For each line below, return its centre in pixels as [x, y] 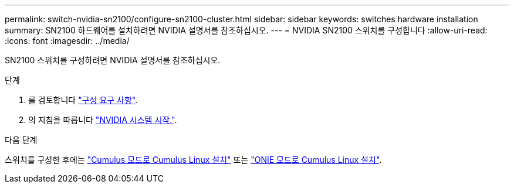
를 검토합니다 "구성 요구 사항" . [83, 100]
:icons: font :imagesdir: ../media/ [67, 41]
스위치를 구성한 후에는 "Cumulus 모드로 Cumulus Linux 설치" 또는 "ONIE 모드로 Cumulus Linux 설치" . [193, 160]
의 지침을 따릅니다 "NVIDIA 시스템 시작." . [103, 120]
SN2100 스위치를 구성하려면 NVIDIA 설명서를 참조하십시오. [113, 60]
